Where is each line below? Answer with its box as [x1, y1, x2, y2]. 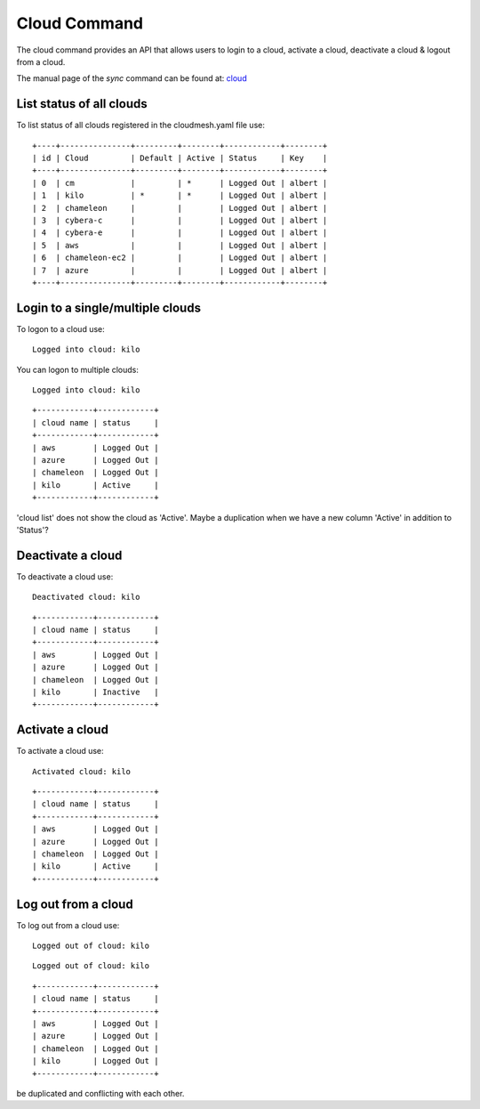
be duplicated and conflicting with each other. [16, 1088, 185, 1098]
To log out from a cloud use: [16, 919, 120, 930]
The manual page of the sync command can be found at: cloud [16, 73, 248, 84]
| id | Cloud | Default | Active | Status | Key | [32, 153, 328, 164]
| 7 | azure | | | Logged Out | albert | [32, 265, 328, 275]
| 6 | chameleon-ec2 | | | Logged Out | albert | [32, 253, 328, 263]
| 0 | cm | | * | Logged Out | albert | [32, 178, 328, 188]
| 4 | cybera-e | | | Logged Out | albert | [32, 228, 328, 238]
